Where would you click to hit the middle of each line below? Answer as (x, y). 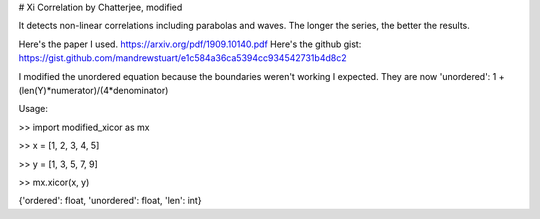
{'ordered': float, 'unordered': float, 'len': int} (110, 201)
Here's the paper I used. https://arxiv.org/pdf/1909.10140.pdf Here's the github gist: (190, 44)
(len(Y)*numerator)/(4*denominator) (93, 90)
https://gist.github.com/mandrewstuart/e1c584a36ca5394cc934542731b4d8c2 (182, 58)
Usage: (33, 109)
